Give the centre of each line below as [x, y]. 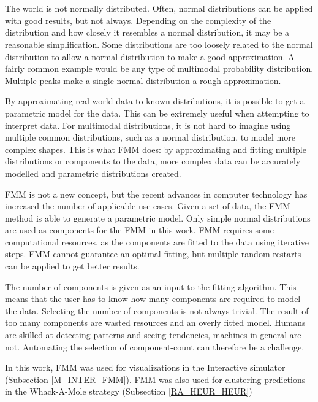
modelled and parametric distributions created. [93, 173]
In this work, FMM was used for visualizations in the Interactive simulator [145, 367]
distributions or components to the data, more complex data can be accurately [153, 161]
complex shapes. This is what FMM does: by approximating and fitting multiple [156, 149]
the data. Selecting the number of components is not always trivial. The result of [157, 310]
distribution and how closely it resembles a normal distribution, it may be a [147, 32]
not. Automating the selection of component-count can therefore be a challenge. [155, 346]
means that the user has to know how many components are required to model [153, 299]
